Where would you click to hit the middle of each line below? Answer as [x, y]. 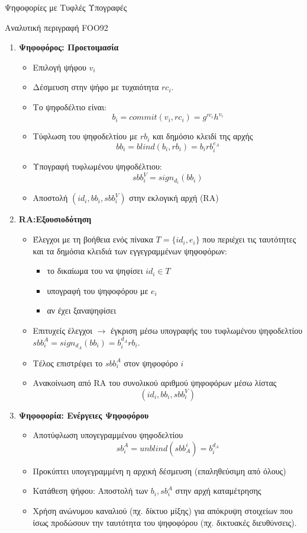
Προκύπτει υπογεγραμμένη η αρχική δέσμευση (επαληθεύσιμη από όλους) [159, 470]
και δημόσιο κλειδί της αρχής [203, 136]
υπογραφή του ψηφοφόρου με [98, 290]
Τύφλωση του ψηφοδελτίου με [85, 136]
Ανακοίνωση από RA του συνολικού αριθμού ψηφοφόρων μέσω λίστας [155, 383]
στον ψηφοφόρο [151, 363]
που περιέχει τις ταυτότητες [249, 239]
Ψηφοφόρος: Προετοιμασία [69, 47]
